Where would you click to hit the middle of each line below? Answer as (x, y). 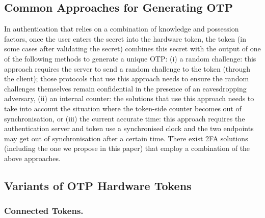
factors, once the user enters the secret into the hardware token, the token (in (125, 38)
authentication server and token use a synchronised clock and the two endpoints (129, 128)
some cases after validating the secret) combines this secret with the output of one (132, 49)
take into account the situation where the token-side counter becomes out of (123, 108)
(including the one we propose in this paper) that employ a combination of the (127, 148)
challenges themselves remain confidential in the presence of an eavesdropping (125, 88)
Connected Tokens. (44, 211)
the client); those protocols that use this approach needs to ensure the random (127, 79)
